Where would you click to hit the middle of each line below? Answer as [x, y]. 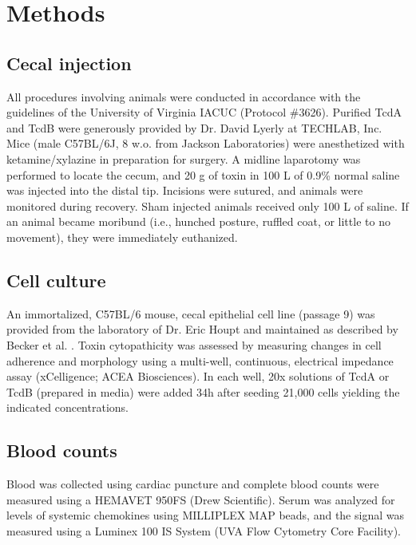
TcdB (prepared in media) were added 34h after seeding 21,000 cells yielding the [203, 391]
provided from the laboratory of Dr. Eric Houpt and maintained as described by [202, 329]
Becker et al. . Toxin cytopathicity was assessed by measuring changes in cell [194, 344]
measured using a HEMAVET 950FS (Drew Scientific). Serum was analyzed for [201, 499]
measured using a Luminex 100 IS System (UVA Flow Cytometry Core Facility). [204, 530]
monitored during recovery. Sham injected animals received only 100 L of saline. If [208, 205]
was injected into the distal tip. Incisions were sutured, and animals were [185, 190]
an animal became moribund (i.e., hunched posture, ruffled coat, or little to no [198, 221]
